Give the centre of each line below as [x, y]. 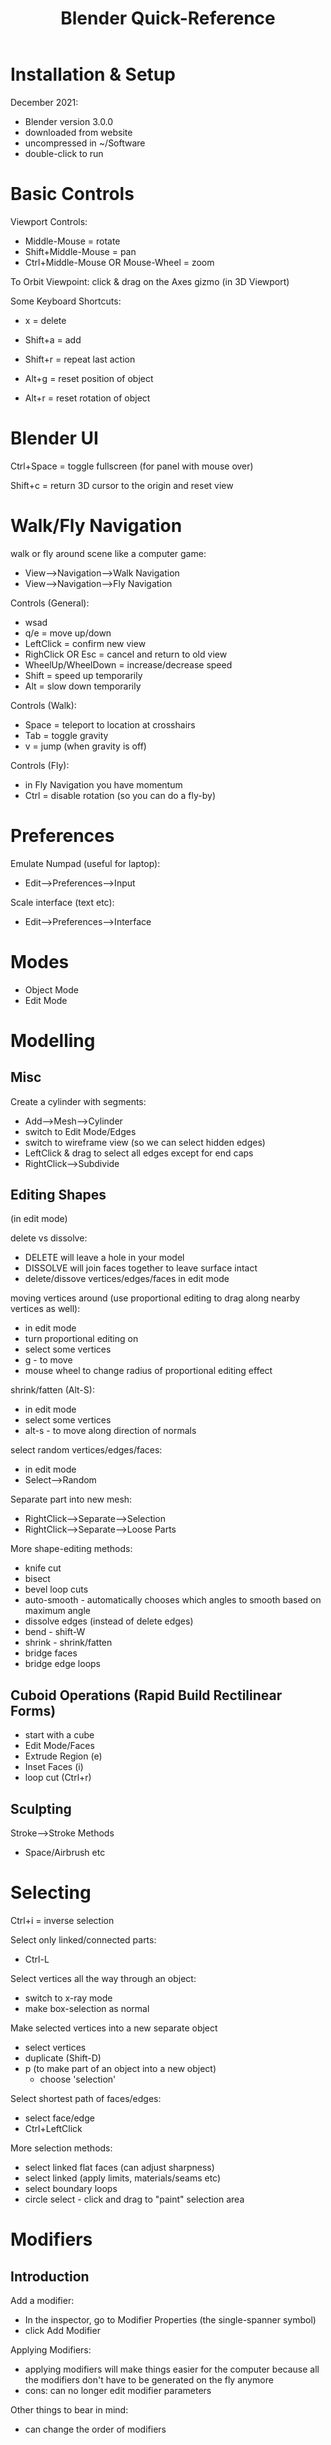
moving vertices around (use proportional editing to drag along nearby [155, 1298]
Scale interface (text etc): [62, 902]
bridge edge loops [62, 1664]
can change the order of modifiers [95, 2429]
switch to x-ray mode [68, 1998]
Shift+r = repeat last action [80, 359]
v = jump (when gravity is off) [85, 746]
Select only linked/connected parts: [83, 1940]
